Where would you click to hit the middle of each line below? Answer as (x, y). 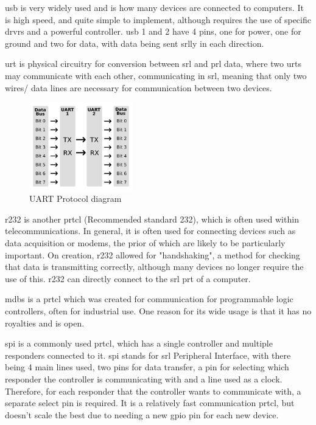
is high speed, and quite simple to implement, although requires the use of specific (158, 19)
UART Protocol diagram (75, 199)
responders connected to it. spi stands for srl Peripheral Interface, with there (148, 355)
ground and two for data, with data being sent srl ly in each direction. (135, 43)
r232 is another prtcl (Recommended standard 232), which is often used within (152, 219)
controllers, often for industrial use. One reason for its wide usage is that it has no (158, 311)
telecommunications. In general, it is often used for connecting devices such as (150, 231)
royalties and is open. (45, 323)
